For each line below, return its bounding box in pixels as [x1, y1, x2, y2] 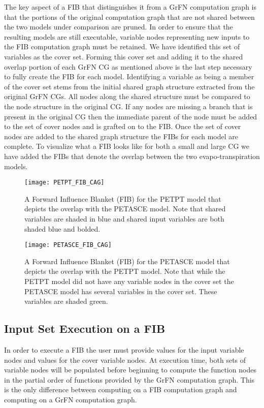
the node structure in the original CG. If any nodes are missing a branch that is [4, 101, 253, 111]
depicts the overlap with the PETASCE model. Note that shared [24, 203, 226, 214]
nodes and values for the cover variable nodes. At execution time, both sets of [4, 354, 246, 365]
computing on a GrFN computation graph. [4, 394, 137, 404]
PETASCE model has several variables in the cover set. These [24, 286, 217, 296]
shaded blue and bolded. [24, 223, 101, 234]
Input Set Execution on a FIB [4, 321, 166, 336]
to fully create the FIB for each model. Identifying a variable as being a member [4, 71, 254, 82]
